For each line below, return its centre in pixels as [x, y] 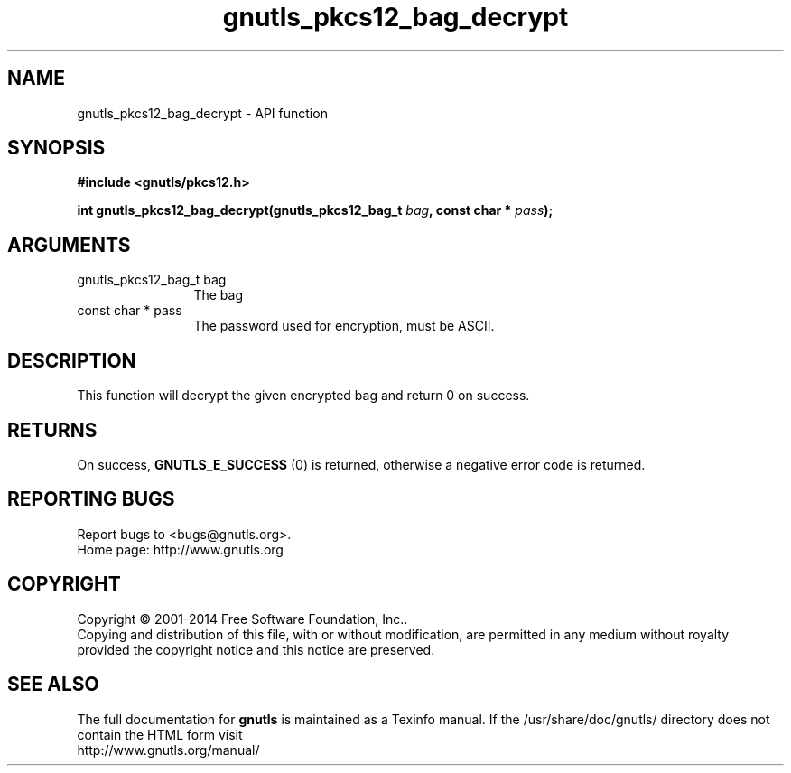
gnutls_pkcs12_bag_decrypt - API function [202, 113]
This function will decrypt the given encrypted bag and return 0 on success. [303, 396]
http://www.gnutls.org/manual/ [168, 750]
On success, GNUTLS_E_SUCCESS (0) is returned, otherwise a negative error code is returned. [361, 464]
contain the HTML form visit [160, 734]
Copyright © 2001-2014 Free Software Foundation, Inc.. [242, 619]
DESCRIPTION [72, 360]
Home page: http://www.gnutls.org [180, 549]
